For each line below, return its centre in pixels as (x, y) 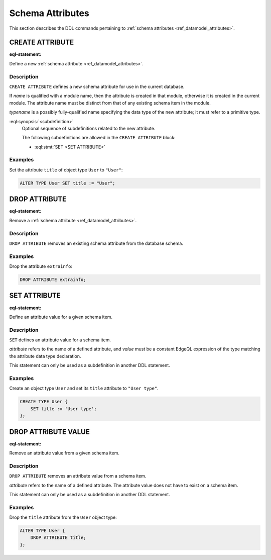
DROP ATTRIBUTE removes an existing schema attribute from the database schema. (96, 243)
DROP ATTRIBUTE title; (58, 538)
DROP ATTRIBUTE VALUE (49, 432)
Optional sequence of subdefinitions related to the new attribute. (89, 128)
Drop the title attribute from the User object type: (63, 517)
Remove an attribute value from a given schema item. (64, 453)
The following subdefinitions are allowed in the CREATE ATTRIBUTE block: (99, 138)
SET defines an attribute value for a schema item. (60, 340)
